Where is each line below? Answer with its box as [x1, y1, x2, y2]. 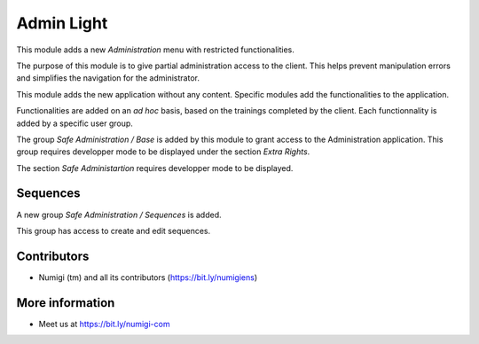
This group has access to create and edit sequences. [16, 225, 211, 236]
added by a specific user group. [16, 118, 133, 129]
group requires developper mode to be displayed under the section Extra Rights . [16, 146, 310, 157]
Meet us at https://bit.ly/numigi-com [38, 318, 170, 329]
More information [16, 295, 115, 310]
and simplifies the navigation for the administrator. [16, 73, 200, 83]
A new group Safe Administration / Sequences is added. [16, 209, 222, 220]
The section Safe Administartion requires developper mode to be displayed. [16, 162, 294, 173]
